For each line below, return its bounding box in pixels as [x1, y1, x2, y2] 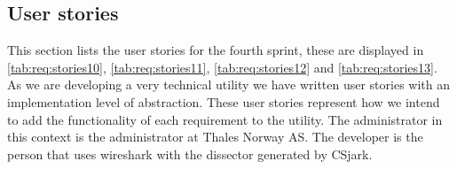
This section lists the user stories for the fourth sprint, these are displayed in [7, 41, 424, 59]
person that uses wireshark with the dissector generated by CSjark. [7, 144, 373, 163]
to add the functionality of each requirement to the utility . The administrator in [7, 110, 443, 128]
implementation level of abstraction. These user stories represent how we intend [7, 92, 440, 111]
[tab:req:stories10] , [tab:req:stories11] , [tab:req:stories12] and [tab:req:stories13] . [7, 58, 437, 76]
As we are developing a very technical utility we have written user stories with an [7, 75, 451, 94]
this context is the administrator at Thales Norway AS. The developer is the [7, 127, 423, 146]
